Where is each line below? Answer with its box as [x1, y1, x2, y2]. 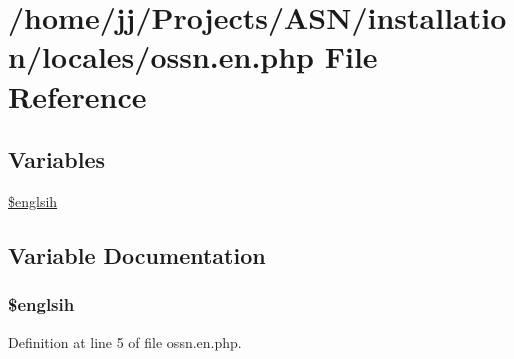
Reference [8, 75, 147, 116]
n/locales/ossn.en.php [8, 36, 314, 77]
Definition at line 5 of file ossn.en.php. [8, 331, 242, 352]
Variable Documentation [8, 239, 266, 270]
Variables [8, 144, 106, 175]
